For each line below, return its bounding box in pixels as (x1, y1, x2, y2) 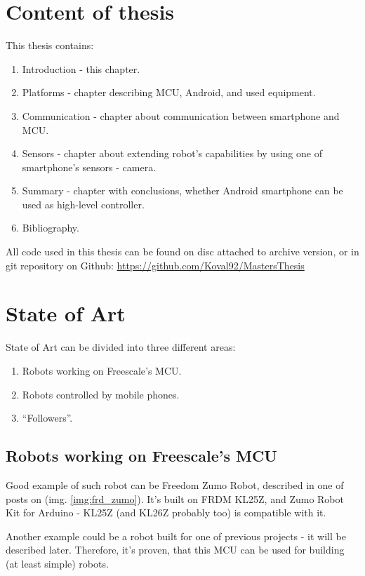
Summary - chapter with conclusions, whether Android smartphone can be (22, 183, 343, 198)
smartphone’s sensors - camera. (22, 159, 157, 174)
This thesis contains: (6, 38, 94, 53)
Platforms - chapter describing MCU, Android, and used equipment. (22, 85, 316, 100)
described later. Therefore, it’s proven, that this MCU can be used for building (6, 542, 345, 557)
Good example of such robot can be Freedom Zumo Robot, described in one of (6, 477, 344, 492)
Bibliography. (22, 220, 79, 235)
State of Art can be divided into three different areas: (6, 340, 236, 354)
